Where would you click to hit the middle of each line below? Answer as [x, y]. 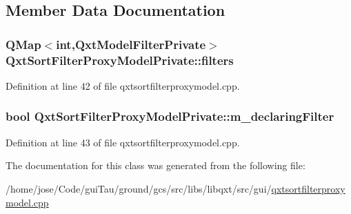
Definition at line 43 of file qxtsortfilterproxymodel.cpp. [123, 142]
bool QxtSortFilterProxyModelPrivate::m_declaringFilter [170, 116]
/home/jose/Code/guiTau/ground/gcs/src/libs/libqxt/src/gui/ [139, 188]
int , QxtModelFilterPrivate [131, 44]
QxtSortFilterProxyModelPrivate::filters [120, 60]
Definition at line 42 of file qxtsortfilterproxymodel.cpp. [123, 85]
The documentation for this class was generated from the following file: [156, 165]
